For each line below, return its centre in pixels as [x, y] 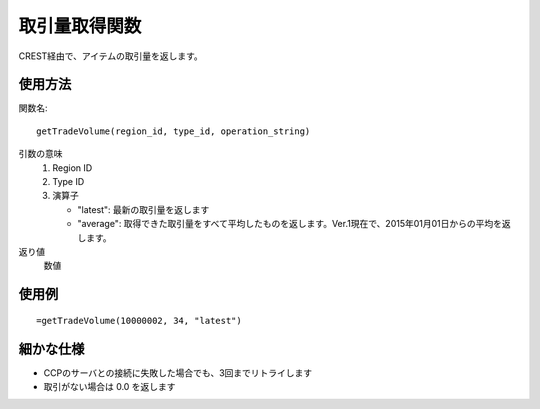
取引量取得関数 [80, 26]
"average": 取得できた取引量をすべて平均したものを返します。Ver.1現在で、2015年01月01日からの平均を [290, 224]
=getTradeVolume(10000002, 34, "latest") [139, 320]
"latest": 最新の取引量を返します [143, 209]
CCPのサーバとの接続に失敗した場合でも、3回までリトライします [178, 372]
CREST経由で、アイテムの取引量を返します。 [111, 56]
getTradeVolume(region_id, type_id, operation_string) [173, 131]
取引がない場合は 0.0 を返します [109, 387]
